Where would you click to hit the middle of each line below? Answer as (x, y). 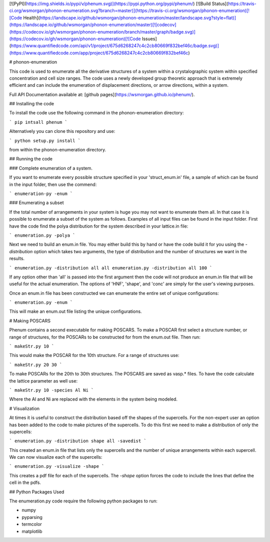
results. (17, 259)
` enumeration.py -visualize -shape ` (57, 467)
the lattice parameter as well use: (43, 381)
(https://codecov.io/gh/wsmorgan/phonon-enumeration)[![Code (75, 39)
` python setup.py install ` (45, 141)
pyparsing (32, 517)
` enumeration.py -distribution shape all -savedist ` (78, 441)
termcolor (32, 524)
